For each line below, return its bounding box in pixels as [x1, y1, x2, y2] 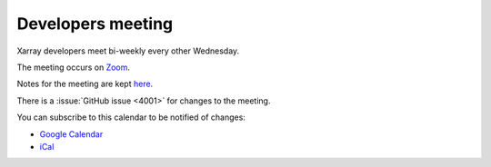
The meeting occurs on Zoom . [16, 62, 131, 73]
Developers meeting [16, 14, 174, 34]
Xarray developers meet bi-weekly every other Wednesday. [16, 45, 240, 56]
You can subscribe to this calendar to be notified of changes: [16, 112, 245, 123]
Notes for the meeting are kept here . [16, 78, 154, 90]
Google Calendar [39, 128, 104, 140]
